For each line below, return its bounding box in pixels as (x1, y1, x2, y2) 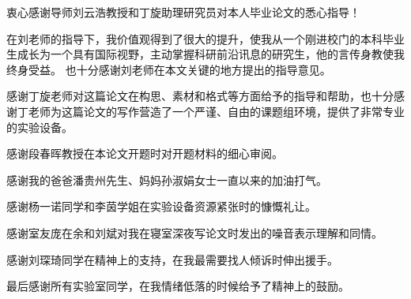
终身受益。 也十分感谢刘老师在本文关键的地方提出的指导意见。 (6, 61, 331, 77)
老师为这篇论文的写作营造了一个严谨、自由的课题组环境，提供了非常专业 (28, 103, 405, 119)
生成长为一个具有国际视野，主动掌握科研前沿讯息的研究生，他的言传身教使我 (6, 46, 405, 62)
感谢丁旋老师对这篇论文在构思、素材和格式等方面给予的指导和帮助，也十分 (6, 88, 394, 104)
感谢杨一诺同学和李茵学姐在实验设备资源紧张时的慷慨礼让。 (6, 198, 316, 215)
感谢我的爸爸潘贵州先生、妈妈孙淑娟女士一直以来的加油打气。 (6, 171, 327, 188)
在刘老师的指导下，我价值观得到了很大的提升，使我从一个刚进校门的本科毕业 (6, 30, 405, 47)
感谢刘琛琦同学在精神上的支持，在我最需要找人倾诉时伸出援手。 (6, 251, 338, 267)
